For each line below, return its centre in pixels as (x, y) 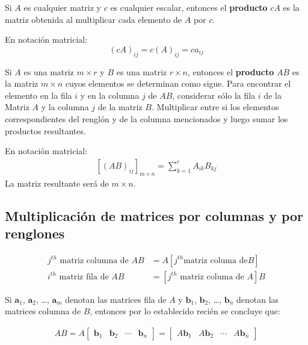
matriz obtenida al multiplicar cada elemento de (94, 19)
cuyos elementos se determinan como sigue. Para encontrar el (178, 83)
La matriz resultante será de (57, 183)
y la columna (65, 107)
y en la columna (110, 95)
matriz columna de (94, 260)
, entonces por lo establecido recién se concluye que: (185, 311)
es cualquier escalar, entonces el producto (189, 7)
